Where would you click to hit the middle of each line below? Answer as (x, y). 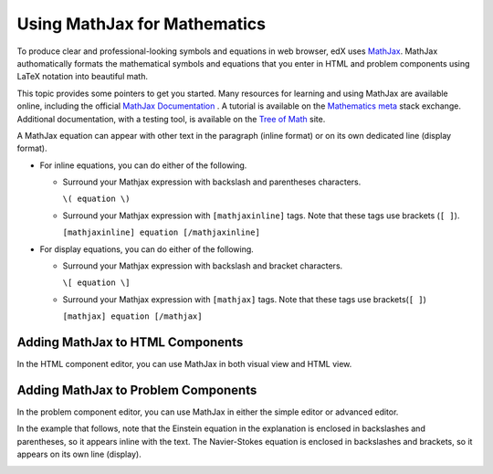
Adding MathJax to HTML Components (130, 342)
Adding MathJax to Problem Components (137, 390)
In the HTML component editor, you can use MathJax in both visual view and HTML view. (184, 364)
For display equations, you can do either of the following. (147, 249)
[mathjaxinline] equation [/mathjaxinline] (161, 232)
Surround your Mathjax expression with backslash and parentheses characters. (212, 182)
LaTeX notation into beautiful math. (82, 77)
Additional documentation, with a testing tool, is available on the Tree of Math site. (171, 119)
